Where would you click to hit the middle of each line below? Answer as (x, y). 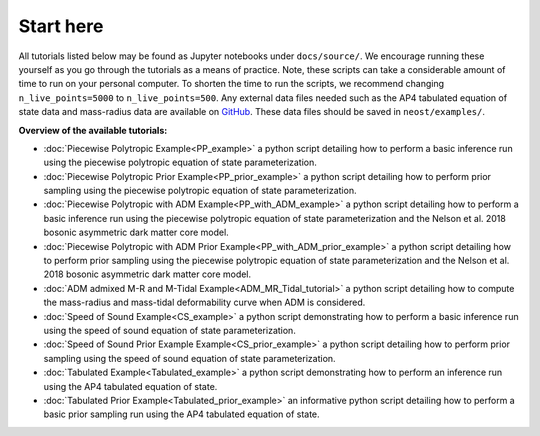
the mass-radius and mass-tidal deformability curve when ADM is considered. (204, 302)
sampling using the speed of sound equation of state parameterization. (189, 358)
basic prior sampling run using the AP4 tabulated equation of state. (181, 414)
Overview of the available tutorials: (93, 130)
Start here (61, 26)
